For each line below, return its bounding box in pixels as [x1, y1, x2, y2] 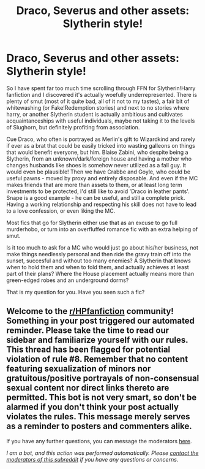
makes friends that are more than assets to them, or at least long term [6, 181, 182, 188]
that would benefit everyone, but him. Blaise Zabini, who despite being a [6, 148, 188, 156]
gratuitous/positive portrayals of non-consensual [6, 373, 199, 384]
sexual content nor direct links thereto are [6, 383, 170, 393]
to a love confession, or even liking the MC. [6, 207, 116, 215]
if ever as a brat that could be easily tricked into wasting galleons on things [6, 142, 196, 149]
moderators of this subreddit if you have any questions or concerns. [6, 456, 179, 463]
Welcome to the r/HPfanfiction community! [6, 306, 174, 316]
